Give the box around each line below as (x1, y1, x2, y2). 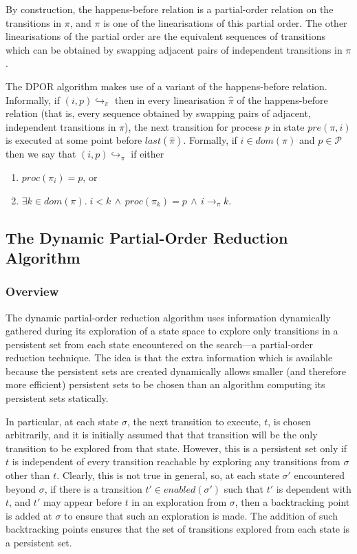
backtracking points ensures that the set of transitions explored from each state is (6, 522, 350, 536)
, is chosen (268, 414, 311, 428)
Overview (6, 283, 59, 300)
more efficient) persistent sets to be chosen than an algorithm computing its (6, 377, 325, 392)
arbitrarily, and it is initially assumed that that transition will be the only (6, 427, 318, 442)
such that (224, 481, 264, 496)
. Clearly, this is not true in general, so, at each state (56, 468, 279, 482)
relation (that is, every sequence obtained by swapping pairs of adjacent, (6, 106, 311, 120)
